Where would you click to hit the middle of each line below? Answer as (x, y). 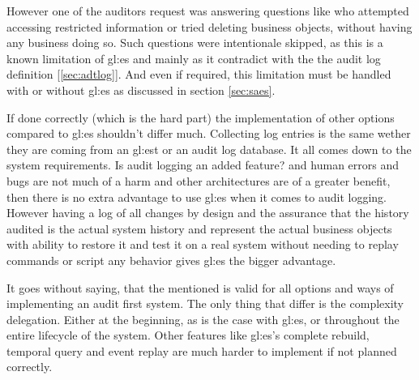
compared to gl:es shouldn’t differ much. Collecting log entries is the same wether (209, 133)
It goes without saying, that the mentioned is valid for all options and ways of (200, 287)
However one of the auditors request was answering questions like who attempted (208, 11)
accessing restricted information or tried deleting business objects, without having (209, 26)
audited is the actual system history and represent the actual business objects (199, 228)
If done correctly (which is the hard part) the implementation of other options (201, 117)
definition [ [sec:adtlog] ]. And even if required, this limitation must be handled (199, 74)
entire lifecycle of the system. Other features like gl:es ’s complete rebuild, (188, 335)
